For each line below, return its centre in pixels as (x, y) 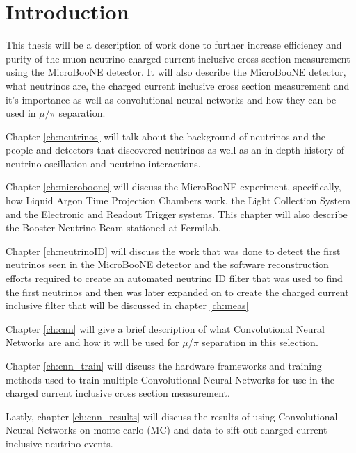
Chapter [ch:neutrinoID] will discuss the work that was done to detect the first (173, 250)
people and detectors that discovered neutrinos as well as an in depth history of (175, 150)
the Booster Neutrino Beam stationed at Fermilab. (113, 228)
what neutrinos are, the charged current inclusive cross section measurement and (178, 85)
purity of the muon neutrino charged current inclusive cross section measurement (178, 58)
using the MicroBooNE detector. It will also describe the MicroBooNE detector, (176, 72)
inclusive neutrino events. (59, 443)
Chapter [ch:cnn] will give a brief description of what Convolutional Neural (165, 328)
